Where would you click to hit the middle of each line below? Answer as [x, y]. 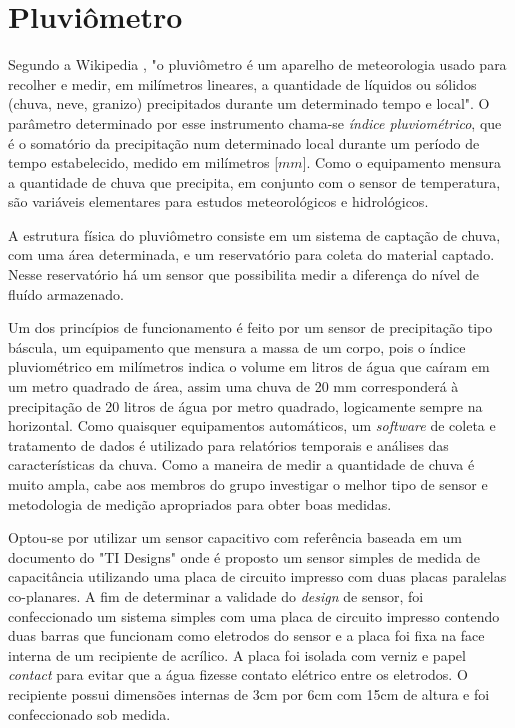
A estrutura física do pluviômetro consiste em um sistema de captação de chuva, [254, 234]
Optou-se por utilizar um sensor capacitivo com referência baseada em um [235, 537]
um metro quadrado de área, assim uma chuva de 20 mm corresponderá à [233, 386]
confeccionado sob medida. [89, 713]
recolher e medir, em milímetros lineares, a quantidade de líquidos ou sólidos [242, 83]
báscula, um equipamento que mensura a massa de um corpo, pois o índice [237, 346]
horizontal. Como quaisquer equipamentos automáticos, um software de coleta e [252, 425]
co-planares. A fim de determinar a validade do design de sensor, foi [216, 595]
